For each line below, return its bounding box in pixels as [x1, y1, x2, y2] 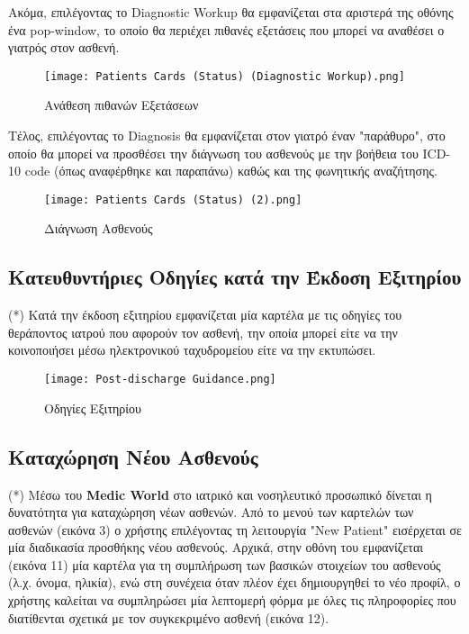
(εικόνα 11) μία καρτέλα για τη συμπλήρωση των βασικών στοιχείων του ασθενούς [8, 555, 441, 574]
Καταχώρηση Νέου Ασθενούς [8, 442, 258, 470]
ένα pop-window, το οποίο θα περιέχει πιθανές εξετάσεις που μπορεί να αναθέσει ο [8, 20, 445, 39]
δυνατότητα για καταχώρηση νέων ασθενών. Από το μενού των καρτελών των [8, 503, 414, 521]
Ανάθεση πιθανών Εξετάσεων [44, 95, 199, 114]
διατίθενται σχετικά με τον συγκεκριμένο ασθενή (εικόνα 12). [8, 608, 329, 627]
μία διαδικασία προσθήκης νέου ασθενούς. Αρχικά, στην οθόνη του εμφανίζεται [8, 538, 424, 557]
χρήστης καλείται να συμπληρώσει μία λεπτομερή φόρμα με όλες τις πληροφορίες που [8, 591, 456, 610]
